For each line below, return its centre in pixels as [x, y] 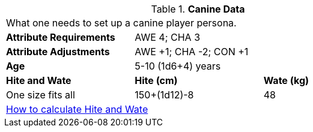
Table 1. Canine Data [198, 9]
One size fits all [41, 95]
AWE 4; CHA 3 [168, 37]
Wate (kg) [286, 80]
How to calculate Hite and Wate [77, 109]
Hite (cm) [156, 80]
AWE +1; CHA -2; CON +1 [192, 52]
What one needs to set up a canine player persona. [121, 23]
